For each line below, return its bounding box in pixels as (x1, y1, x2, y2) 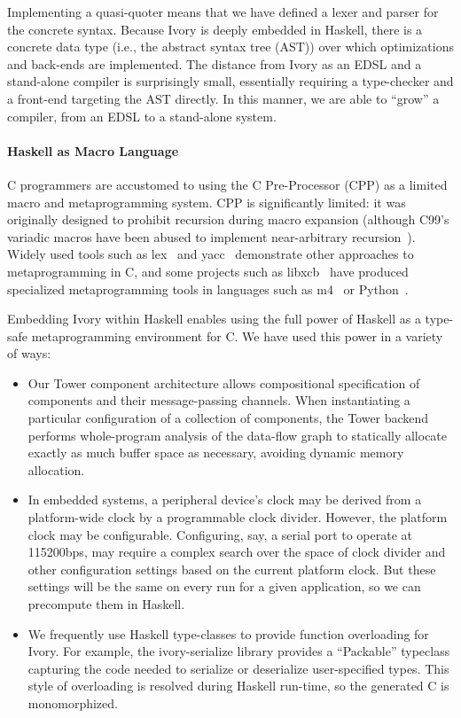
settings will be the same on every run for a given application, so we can (27, 577, 421, 596)
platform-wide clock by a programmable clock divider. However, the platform (27, 508, 448, 527)
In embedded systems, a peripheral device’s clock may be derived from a (27, 490, 422, 509)
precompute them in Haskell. (27, 595, 185, 613)
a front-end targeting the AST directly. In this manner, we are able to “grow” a (7, 89, 440, 107)
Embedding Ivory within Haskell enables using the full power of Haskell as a (7, 309, 421, 328)
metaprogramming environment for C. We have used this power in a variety (31, 326, 443, 345)
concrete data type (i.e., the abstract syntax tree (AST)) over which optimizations (7, 37, 454, 56)
